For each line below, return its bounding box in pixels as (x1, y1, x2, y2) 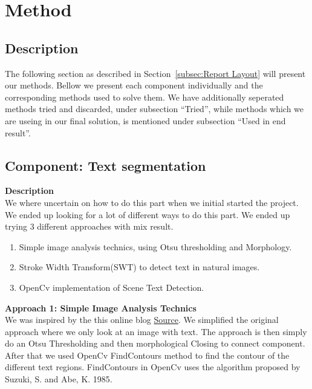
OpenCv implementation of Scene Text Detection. (19, 281, 204, 293)
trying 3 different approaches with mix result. (5, 220, 174, 233)
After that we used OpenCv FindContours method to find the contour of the (5, 348, 290, 361)
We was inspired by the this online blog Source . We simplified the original (5, 313, 279, 326)
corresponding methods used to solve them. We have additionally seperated (5, 90, 284, 103)
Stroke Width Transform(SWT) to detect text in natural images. (19, 261, 260, 273)
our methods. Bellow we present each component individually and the (5, 79, 263, 91)
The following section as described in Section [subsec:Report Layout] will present (5, 67, 306, 79)
